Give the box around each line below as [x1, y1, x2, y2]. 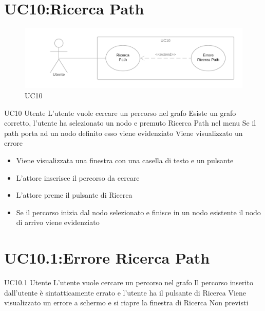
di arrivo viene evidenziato [16, 217, 100, 228]
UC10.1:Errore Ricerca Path [4, 247, 210, 268]
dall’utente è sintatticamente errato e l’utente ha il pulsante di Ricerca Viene [4, 287, 246, 298]
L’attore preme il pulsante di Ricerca [16, 189, 132, 200]
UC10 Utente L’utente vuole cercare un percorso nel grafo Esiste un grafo [4, 107, 236, 118]
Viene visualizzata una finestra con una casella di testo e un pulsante [16, 155, 234, 166]
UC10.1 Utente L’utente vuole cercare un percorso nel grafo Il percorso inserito [4, 277, 253, 288]
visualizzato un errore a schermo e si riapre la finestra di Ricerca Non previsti [4, 297, 249, 308]
